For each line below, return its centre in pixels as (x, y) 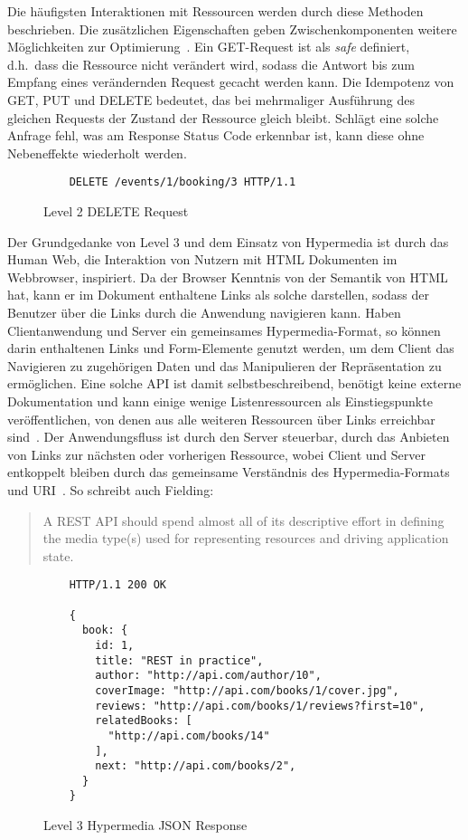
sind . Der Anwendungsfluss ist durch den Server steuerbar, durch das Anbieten (229, 437)
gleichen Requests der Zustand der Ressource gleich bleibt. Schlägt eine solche (223, 117)
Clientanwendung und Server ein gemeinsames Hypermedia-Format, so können (224, 330)
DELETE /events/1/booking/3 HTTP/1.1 (183, 182)
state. (58, 555)
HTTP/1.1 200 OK (118, 585)
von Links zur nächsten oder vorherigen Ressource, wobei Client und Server (216, 454)
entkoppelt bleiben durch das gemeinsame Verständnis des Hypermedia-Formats (229, 472)
